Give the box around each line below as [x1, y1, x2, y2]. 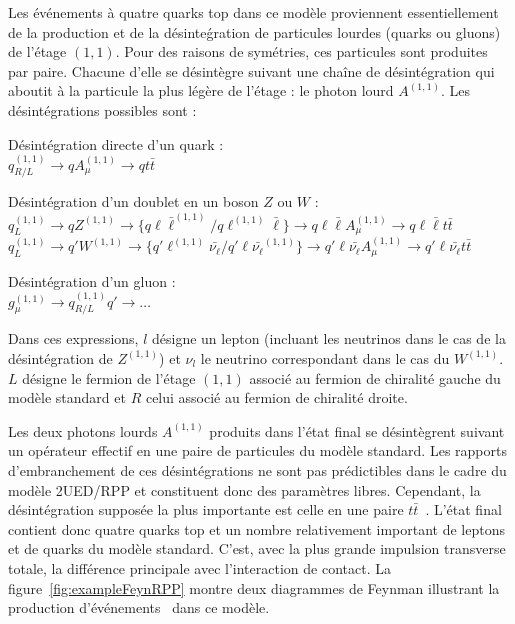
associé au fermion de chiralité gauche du [249, 367, 501, 388]
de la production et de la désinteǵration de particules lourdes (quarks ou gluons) [8, 21, 501, 42]
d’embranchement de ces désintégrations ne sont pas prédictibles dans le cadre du [8, 459, 507, 480]
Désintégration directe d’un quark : [8, 133, 224, 154]
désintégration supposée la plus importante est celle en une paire [8, 499, 404, 520]
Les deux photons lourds [8, 420, 158, 441]
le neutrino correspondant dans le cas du [200, 347, 450, 368]
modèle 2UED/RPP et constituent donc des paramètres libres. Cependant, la [8, 479, 481, 500]
